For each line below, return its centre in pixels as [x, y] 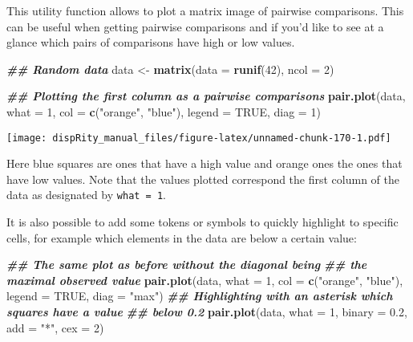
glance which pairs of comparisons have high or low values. [151, 42]
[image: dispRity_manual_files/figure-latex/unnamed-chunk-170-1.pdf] [199, 138]
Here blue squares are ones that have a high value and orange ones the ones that [204, 163]
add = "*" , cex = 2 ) [55, 327]
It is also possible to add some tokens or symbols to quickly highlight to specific [202, 222]
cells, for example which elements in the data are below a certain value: [182, 237]
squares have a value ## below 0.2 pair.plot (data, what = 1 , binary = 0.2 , [207, 312]
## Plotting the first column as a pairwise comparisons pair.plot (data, [206, 96]
